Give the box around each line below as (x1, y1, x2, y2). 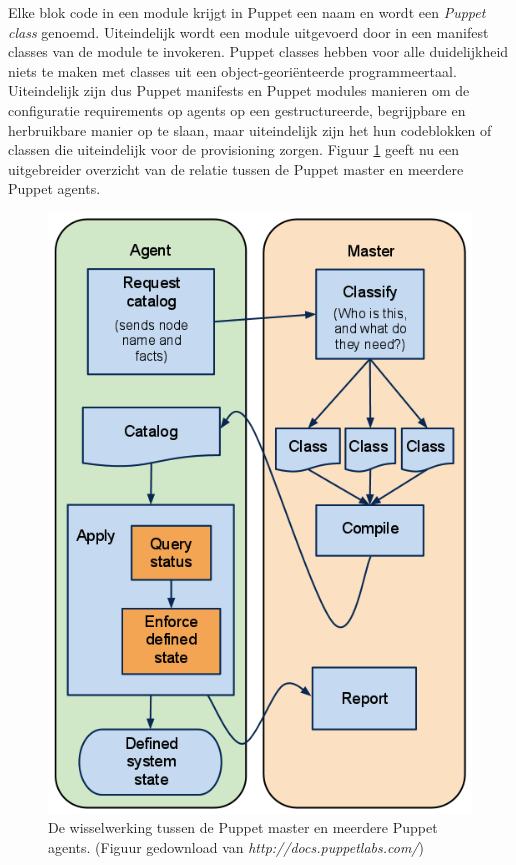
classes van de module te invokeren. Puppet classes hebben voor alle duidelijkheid (8, 41, 509, 62)
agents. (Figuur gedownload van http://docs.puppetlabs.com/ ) (48, 837, 424, 858)
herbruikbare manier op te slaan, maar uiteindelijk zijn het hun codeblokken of (8, 119, 492, 140)
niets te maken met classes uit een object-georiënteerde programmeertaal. (8, 60, 457, 81)
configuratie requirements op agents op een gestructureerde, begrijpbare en (8, 99, 466, 120)
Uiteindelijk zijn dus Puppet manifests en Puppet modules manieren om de (8, 80, 470, 101)
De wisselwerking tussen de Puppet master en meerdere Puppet (48, 817, 438, 838)
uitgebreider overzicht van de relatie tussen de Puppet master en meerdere (8, 158, 464, 179)
